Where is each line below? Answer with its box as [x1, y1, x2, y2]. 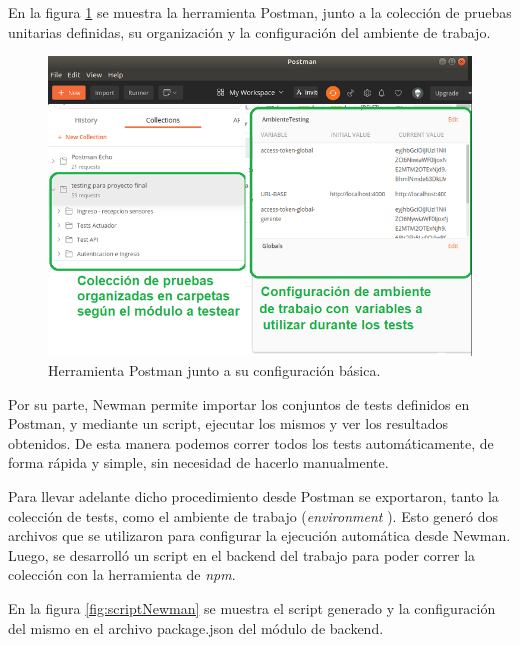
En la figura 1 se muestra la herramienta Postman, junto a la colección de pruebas [8, 2, 512, 22]
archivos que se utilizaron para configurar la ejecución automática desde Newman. [8, 525, 511, 546]
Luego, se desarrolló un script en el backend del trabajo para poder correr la [8, 544, 476, 565]
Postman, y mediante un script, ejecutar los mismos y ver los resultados [8, 413, 448, 434]
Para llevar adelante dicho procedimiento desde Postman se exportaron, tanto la [8, 486, 499, 507]
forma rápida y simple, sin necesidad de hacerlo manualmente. [8, 452, 389, 473]
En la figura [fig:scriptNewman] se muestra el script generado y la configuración [8, 598, 496, 619]
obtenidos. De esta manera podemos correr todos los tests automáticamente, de [8, 432, 494, 453]
